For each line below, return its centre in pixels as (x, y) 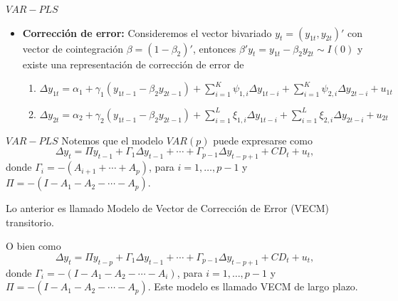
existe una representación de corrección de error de (133, 64)
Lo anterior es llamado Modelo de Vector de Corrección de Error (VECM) (168, 208)
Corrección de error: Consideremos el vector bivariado (147, 32)
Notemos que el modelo (112, 140)
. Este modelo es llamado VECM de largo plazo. (253, 286)
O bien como (33, 246)
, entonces (214, 48)
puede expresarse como (263, 140)
